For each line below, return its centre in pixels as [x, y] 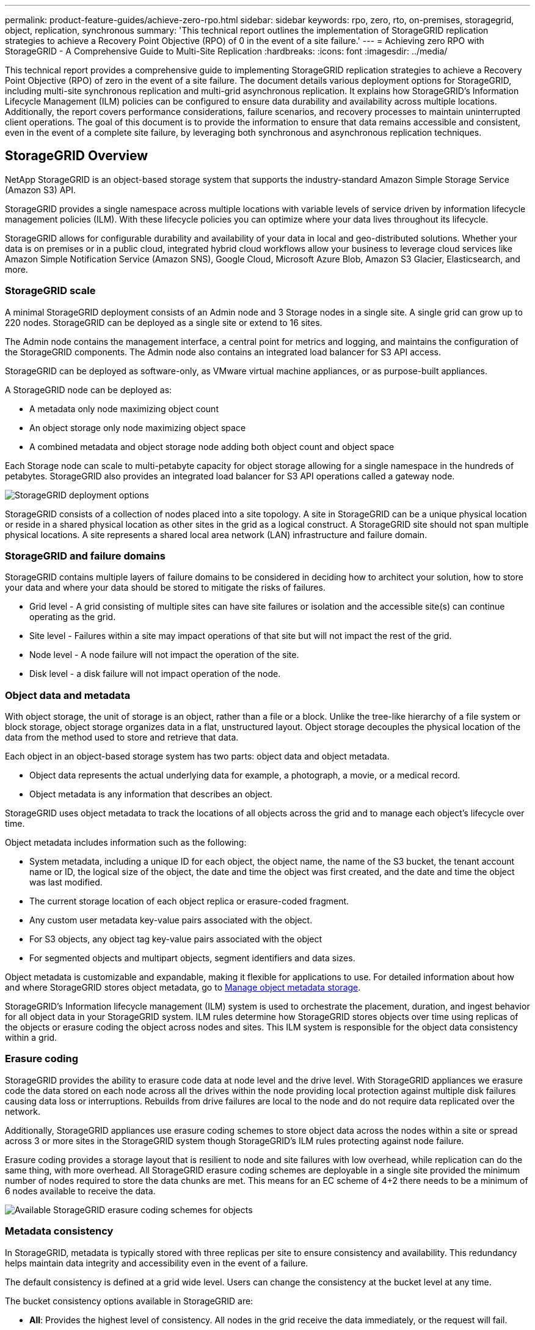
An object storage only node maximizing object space [138, 427]
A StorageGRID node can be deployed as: [89, 390]
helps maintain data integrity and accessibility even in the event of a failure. [157, 1263]
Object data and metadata [68, 695]
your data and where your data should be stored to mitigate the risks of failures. [165, 588]
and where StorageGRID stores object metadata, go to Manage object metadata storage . [183, 988]
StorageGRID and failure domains [85, 556]
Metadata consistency [59, 1231]
